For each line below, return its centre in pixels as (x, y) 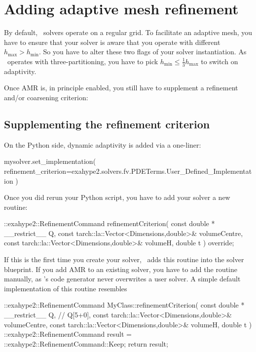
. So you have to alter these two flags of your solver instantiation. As (143, 52)
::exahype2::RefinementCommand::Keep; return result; (86, 343)
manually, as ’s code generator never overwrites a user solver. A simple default (122, 279)
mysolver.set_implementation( (50, 161)
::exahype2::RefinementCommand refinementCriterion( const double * (110, 223)
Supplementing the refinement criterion (107, 124)
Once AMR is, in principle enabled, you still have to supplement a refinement (121, 88)
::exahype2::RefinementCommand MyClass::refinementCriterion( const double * (124, 305)
